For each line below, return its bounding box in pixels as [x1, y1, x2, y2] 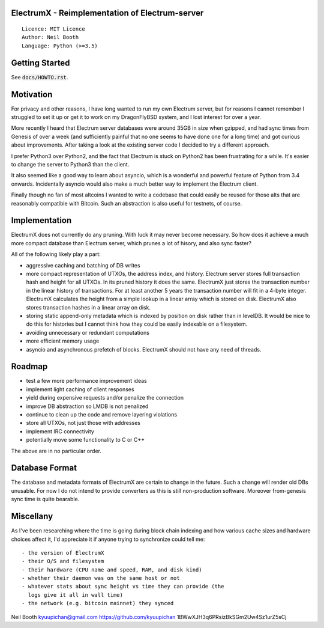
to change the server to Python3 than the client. [11, 160, 130, 168]
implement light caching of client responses [26, 385, 134, 393]
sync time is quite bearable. [11, 496, 80, 503]
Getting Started [11, 58, 70, 68]
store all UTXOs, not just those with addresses [26, 419, 141, 427]
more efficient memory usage [26, 337, 100, 345]
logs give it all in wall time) [28, 591, 123, 598]
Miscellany [11, 511, 53, 522]
